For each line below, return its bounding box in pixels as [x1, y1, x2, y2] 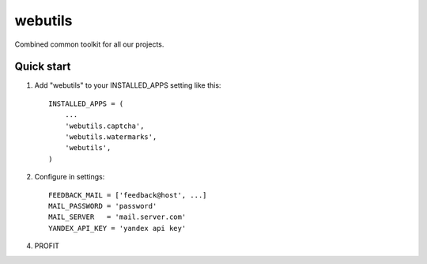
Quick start [14, 60, 71, 74]
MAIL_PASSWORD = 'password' [48, 202, 157, 210]
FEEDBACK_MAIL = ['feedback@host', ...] [48, 190, 207, 199]
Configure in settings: [34, 172, 105, 182]
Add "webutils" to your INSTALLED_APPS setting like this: [34, 81, 221, 90]
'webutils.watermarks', [64, 133, 157, 141]
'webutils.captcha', [64, 121, 145, 130]
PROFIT [34, 241, 59, 251]
